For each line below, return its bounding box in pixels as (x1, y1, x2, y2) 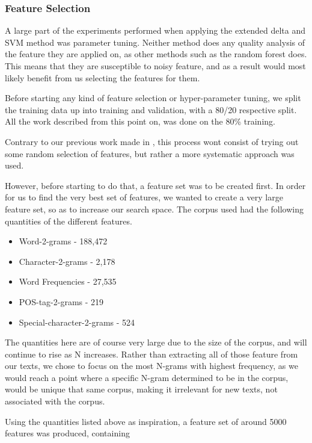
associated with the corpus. (5, 395, 105, 407)
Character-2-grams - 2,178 (19, 255, 115, 267)
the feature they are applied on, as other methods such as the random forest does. (5, 48, 307, 60)
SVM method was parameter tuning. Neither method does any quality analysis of (5, 36, 305, 48)
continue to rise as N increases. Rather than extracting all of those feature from (5, 347, 298, 360)
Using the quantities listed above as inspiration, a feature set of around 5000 (5, 415, 287, 427)
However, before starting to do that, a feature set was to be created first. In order (5, 179, 306, 191)
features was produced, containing (5, 427, 130, 439)
